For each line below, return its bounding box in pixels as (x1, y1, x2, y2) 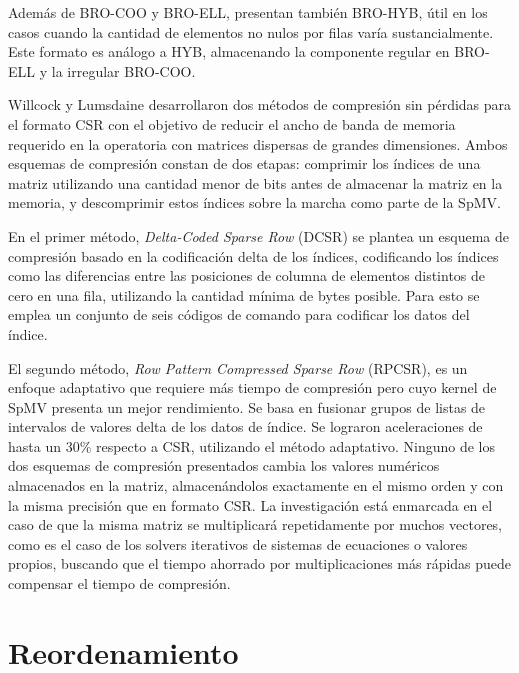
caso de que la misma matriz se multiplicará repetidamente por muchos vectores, (8, 514, 503, 535)
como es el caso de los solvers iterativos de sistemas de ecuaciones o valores (8, 533, 468, 554)
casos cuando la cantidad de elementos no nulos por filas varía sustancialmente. (8, 21, 494, 42)
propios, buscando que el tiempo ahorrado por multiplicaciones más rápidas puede (8, 553, 512, 574)
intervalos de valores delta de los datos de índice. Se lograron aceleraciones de (8, 416, 483, 437)
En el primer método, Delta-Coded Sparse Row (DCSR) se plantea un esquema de (8, 225, 509, 246)
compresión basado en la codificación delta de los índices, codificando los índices (8, 245, 499, 266)
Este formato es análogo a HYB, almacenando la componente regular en (8, 41, 450, 62)
